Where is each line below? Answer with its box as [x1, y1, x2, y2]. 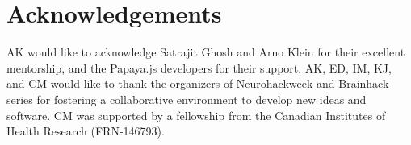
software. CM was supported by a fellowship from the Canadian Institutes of [6, 106, 386, 123]
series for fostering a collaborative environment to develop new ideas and [6, 90, 367, 107]
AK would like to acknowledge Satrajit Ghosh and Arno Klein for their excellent [6, 43, 405, 60]
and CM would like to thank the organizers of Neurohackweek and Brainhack [6, 75, 389, 92]
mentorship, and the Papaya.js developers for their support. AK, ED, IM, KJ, [6, 59, 392, 76]
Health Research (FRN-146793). [6, 122, 165, 139]
